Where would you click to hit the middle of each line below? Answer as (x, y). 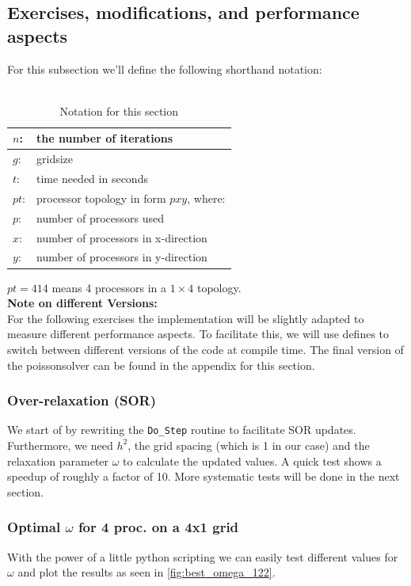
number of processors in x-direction (122, 237)
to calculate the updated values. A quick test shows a (252, 460)
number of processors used (101, 217)
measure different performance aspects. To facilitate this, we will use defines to (198, 334)
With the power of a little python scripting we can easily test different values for (203, 556)
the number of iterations (105, 138)
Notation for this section (119, 110)
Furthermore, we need (60, 445)
